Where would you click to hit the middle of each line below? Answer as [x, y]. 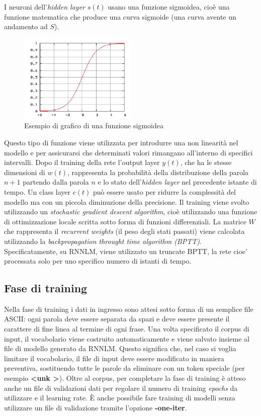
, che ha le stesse [206, 162]
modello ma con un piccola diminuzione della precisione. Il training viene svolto [127, 201]
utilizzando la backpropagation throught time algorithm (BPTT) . [103, 241]
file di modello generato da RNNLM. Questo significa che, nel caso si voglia [120, 348]
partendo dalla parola [56, 182]
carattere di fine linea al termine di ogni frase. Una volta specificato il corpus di [127, 329]
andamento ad [26, 26]
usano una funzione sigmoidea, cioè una [169, 7]
